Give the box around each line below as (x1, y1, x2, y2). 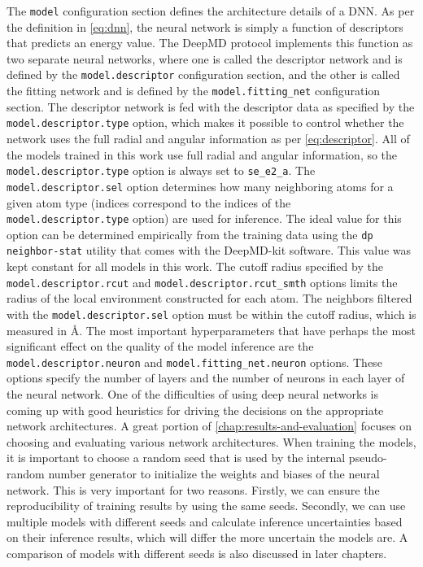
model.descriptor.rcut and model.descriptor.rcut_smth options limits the (7, 273, 398, 290)
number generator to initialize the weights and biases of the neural (48, 465, 380, 482)
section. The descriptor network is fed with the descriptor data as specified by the (7, 98, 415, 115)
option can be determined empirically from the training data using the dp (7, 225, 373, 242)
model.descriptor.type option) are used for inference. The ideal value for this (7, 210, 402, 227)
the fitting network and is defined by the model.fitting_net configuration (7, 82, 381, 99)
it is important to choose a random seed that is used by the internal (7, 449, 346, 466)
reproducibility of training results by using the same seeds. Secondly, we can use (7, 497, 406, 514)
